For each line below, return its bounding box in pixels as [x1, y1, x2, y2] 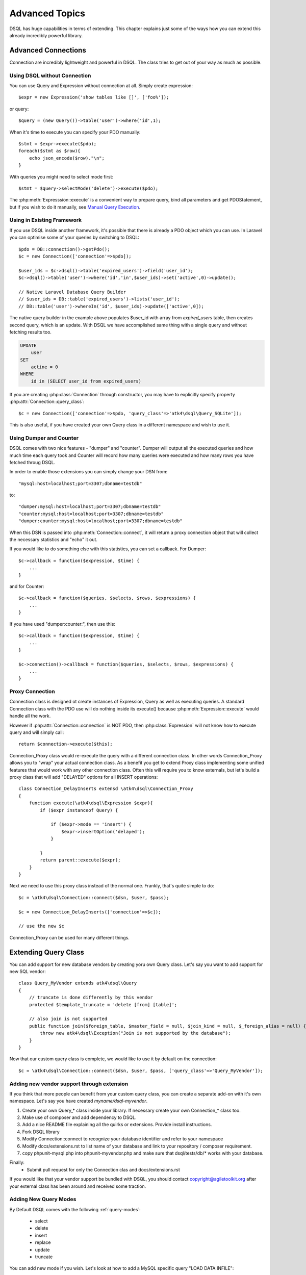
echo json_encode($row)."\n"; [29, 155, 105, 161]
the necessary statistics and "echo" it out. [9, 537, 98, 543]
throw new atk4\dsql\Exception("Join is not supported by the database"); [40, 1030, 231, 1036]
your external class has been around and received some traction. [9, 1183, 146, 1189]
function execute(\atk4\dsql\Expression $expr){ [29, 800, 153, 806]
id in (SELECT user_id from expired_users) [31, 378, 141, 384]
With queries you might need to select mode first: [9, 173, 114, 180]
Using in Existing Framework [9, 217, 82, 224]
